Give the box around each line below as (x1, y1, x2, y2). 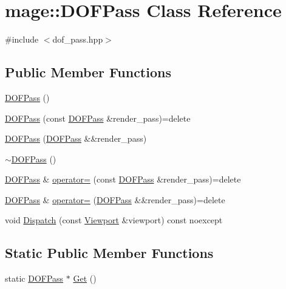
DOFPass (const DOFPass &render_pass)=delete (5, 111, 191, 124)
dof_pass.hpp (52, 33, 103, 46)
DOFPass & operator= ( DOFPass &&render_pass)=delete (5, 193, 225, 206)
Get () (73, 272, 97, 285)
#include (5, 33, 39, 46)
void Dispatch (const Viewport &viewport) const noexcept (5, 214, 223, 226)
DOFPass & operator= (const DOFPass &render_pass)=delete (5, 173, 241, 186)
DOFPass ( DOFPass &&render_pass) (5, 132, 147, 145)
